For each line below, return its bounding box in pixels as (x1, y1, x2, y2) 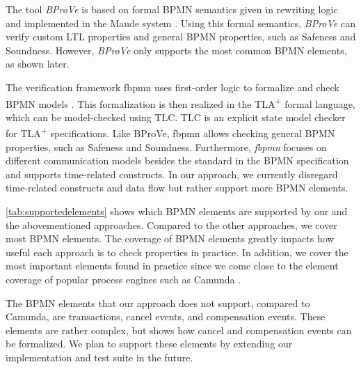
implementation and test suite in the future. (6, 350, 193, 364)
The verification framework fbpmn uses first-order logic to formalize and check (6, 79, 339, 94)
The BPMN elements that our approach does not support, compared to (6, 295, 310, 310)
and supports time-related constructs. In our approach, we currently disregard (6, 166, 338, 181)
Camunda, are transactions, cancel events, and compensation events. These (6, 309, 326, 324)
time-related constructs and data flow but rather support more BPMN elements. (6, 180, 348, 195)
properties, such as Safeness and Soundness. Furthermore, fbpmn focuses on (6, 139, 327, 154)
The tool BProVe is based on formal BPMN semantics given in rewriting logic (6, 2, 338, 16)
